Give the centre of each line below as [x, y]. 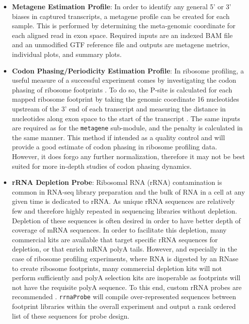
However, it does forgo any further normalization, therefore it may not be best [128, 156]
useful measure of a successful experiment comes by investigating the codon [124, 80]
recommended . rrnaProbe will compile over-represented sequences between [124, 297]
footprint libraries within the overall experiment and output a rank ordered [124, 306]
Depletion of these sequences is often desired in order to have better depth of [126, 220]
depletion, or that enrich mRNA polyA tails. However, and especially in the [124, 249]
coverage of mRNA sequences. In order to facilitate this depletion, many [119, 230]
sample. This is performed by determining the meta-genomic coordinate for [124, 26]
